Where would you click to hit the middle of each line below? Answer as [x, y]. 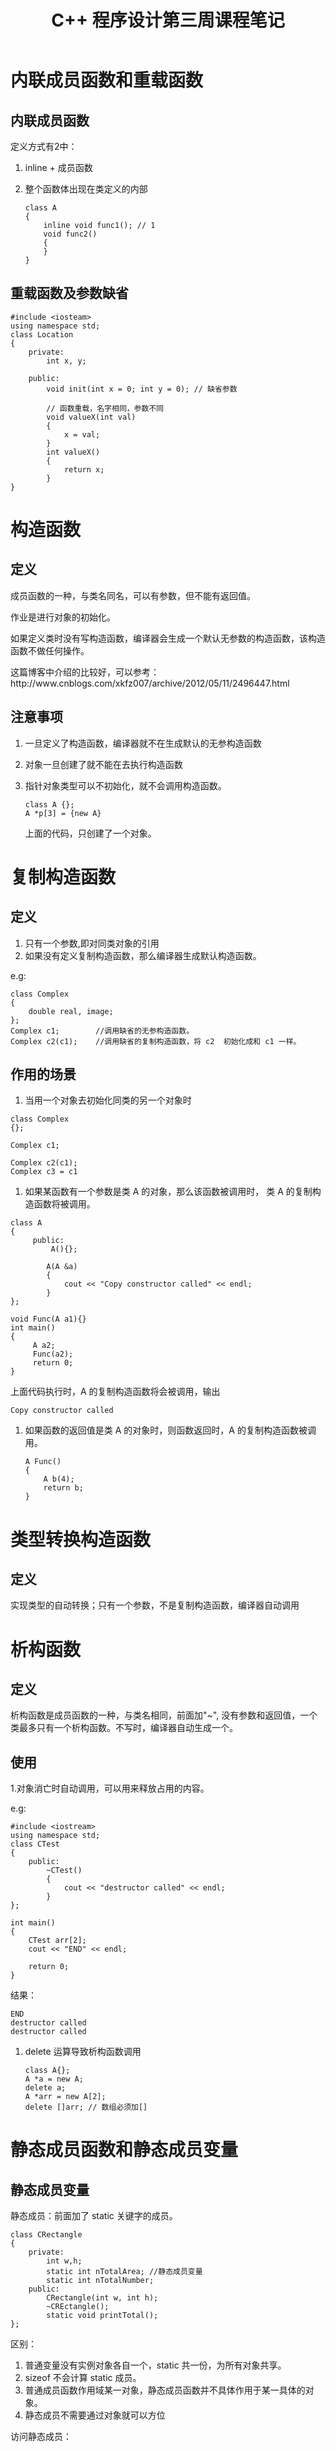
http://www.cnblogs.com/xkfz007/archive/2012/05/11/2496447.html [150, 683]
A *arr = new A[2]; [65, 2097]
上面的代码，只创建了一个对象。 [90, 833]
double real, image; [71, 1011]
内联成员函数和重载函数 [107, 80]
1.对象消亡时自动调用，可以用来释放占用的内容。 [110, 1788]
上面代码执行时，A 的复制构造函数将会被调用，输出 [115, 1392]
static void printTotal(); [102, 2316]
